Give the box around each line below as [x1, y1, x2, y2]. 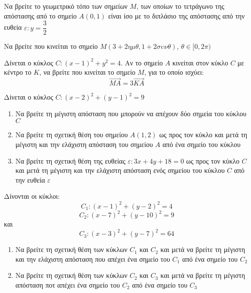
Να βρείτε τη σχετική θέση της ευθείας [15, 155, 126, 166]
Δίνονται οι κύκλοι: [4, 191, 60, 201]
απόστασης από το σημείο [4, 10, 77, 21]
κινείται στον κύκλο [172, 57, 228, 67]
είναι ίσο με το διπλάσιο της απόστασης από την [108, 10, 245, 21]
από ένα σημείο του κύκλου [162, 139, 241, 149]
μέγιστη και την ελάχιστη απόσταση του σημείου [15, 139, 153, 149]
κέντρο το [4, 67, 32, 77]
